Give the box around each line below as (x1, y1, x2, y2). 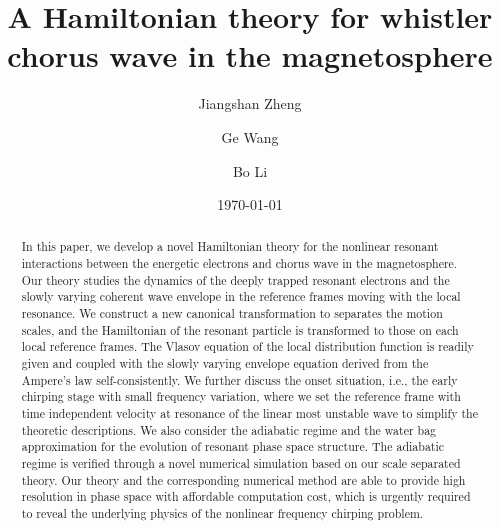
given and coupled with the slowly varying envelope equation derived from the (21, 355, 429, 372)
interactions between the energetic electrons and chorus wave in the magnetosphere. (21, 255, 458, 272)
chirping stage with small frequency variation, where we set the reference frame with (21, 388, 461, 405)
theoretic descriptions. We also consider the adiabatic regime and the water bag (21, 421, 437, 438)
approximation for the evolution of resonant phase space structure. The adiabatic (21, 438, 445, 455)
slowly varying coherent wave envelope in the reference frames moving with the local (21, 288, 461, 305)
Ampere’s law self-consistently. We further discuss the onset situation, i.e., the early (21, 371, 458, 388)
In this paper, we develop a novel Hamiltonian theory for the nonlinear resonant (21, 238, 439, 255)
